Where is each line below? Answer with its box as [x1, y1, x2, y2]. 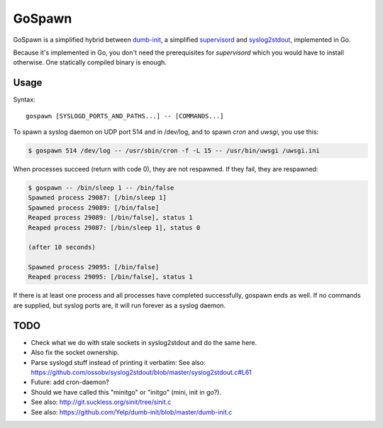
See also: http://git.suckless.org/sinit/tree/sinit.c [30, 398, 172, 407]
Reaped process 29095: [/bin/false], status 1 [28, 273, 193, 281]
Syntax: [13, 96, 35, 104]
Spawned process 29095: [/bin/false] [28, 263, 160, 271]
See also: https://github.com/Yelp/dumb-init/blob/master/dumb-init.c [30, 407, 233, 416]
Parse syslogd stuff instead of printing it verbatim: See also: [30, 358, 206, 366]
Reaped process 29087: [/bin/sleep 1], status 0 [28, 223, 201, 232]
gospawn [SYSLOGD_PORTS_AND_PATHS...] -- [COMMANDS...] [26, 112, 224, 120]
